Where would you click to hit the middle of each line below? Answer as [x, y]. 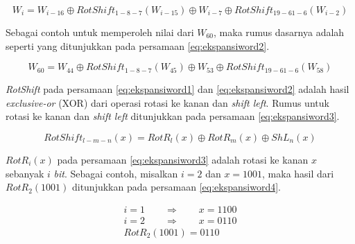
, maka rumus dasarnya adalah [279, 32]
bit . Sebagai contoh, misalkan [116, 173]
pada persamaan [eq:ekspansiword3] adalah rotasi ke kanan [183, 159]
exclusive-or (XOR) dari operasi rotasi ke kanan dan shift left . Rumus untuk [167, 102]
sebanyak [25, 173]
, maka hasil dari [298, 173]
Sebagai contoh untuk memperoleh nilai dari [100, 32]
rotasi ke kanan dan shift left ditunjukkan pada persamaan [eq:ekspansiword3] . [173, 116]
